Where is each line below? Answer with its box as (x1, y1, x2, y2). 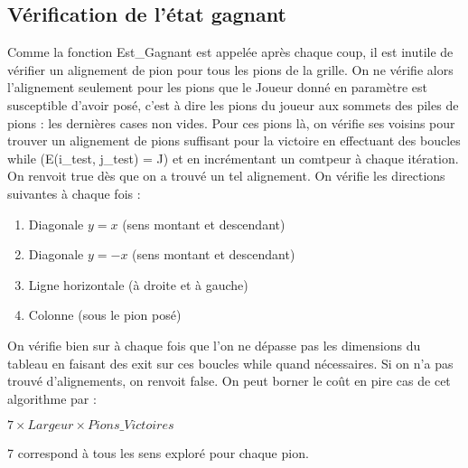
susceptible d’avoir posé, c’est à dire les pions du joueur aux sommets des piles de (7, 95, 459, 114)
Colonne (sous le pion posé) (28, 305, 182, 324)
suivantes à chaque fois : (7, 183, 141, 202)
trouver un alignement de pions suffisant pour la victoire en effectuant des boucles (7, 131, 461, 150)
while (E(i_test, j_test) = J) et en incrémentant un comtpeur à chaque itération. (7, 148, 459, 167)
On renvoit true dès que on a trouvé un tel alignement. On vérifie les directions (7, 166, 445, 185)
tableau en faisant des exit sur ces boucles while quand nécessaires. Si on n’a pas (7, 353, 454, 372)
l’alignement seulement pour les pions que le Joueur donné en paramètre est (7, 78, 427, 97)
